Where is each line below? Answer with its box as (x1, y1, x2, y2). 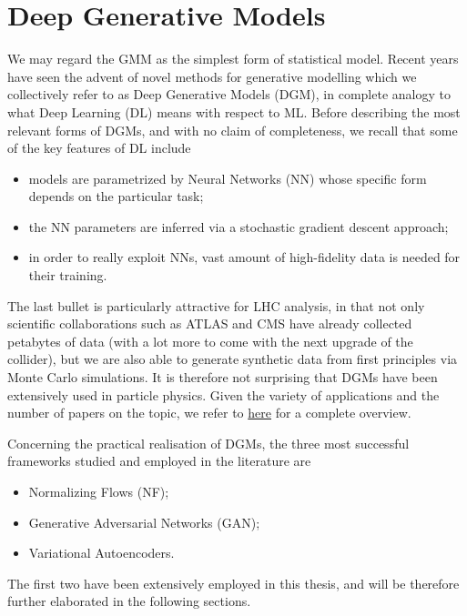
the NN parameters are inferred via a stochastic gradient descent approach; (28, 217, 449, 236)
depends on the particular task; (28, 187, 204, 206)
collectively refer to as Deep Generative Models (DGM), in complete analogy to (7, 85, 451, 104)
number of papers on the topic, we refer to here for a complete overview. (7, 403, 411, 422)
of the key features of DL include (7, 138, 191, 157)
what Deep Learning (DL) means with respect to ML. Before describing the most (7, 102, 461, 121)
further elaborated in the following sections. (7, 591, 251, 611)
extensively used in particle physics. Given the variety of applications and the (7, 385, 440, 404)
